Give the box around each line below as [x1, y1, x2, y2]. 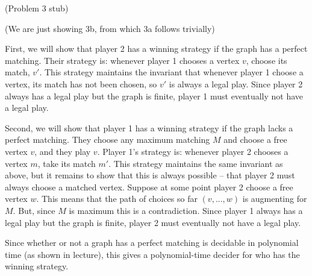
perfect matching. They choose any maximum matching [5, 133, 210, 146]
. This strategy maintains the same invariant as [108, 157, 283, 169]
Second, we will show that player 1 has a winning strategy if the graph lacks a [5, 121, 293, 134]
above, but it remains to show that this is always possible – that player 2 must [5, 169, 295, 181]
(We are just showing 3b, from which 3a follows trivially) [5, 22, 215, 34]
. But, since [13, 204, 55, 216]
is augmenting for [242, 192, 307, 205]
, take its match [37, 157, 96, 169]
